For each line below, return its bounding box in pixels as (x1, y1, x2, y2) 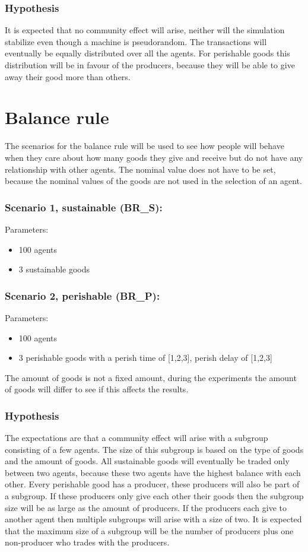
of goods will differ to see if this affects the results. (5, 383, 189, 395)
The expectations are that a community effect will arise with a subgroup (5, 432, 268, 444)
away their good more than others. (5, 70, 131, 83)
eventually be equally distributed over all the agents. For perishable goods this (5, 47, 290, 59)
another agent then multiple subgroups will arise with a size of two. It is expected (5, 513, 302, 525)
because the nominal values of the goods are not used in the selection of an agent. (5, 175, 302, 187)
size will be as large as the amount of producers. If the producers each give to (5, 501, 287, 513)
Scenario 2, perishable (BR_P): (5, 288, 160, 303)
